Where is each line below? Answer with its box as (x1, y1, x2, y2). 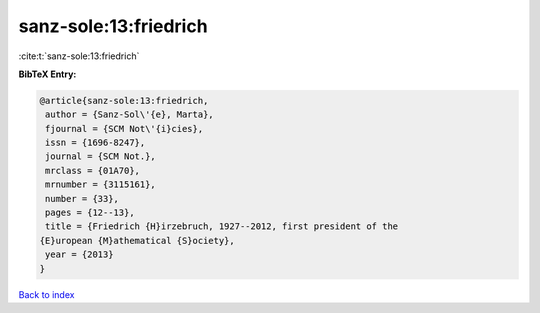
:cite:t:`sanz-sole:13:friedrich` (18, 50, 140, 62)
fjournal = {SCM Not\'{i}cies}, (45, 123, 204, 134)
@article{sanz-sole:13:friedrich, (39, 95, 209, 106)
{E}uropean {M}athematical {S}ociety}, (39, 235, 235, 246)
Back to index (18, 288, 75, 300)
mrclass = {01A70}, (45, 165, 140, 176)
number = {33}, (45, 193, 120, 204)
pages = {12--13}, (45, 207, 135, 219)
